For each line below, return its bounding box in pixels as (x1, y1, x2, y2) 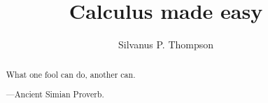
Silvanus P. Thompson (118, 37, 214, 52)
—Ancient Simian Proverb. (6, 88, 104, 100)
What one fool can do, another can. (6, 68, 136, 80)
